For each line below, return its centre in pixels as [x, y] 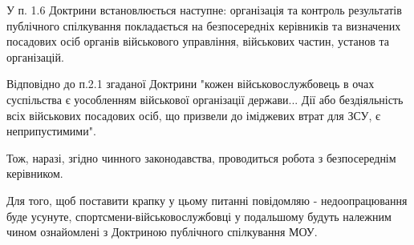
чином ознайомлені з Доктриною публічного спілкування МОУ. [162, 232]
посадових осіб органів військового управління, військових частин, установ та [198, 41]
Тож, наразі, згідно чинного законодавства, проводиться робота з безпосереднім [201, 157]
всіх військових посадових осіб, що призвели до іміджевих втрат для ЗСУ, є [194, 115]
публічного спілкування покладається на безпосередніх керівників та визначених [204, 25]
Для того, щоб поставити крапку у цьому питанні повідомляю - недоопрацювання [207, 200]
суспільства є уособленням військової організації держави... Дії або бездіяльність [205, 99]
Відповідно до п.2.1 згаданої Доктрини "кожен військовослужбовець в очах [191, 84]
